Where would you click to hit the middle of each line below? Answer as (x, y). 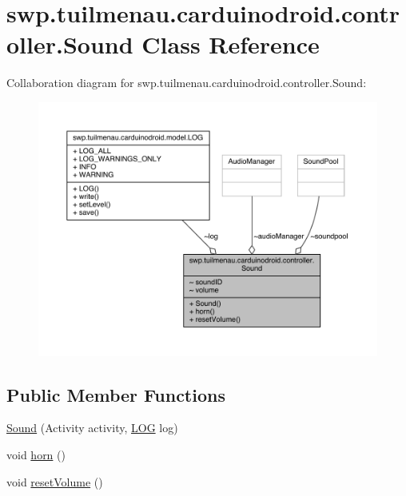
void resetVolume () (55, 481)
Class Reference (231, 44)
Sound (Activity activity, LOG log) (92, 428)
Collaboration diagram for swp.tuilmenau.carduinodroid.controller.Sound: (187, 83)
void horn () (36, 455)
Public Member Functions (116, 394)
